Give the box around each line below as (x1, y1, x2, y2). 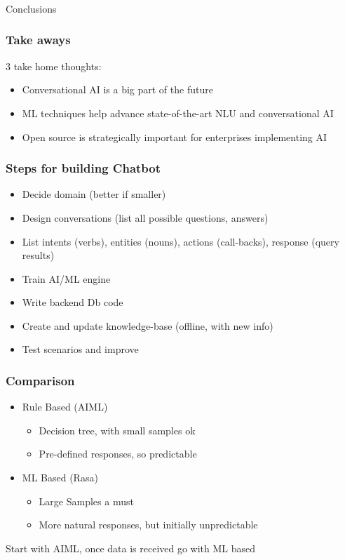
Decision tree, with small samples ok (39, 422, 196, 437)
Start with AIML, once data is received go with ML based (6, 540, 256, 555)
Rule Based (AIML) (22, 399, 108, 414)
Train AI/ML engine (22, 271, 111, 286)
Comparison (6, 372, 75, 389)
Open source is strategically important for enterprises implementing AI (22, 129, 327, 144)
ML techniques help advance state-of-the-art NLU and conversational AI (22, 105, 334, 120)
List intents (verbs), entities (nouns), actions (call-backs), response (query (22, 234, 339, 248)
